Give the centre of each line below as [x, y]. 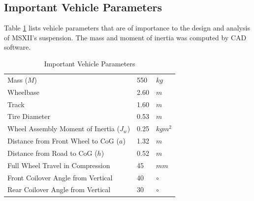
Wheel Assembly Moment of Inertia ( [64, 129]
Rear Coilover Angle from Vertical [59, 189]
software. [17, 47]
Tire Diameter [29, 116]
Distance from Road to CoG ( [52, 153]
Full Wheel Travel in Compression [59, 165]
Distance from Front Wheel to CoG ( [63, 141]
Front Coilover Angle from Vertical [60, 177]
